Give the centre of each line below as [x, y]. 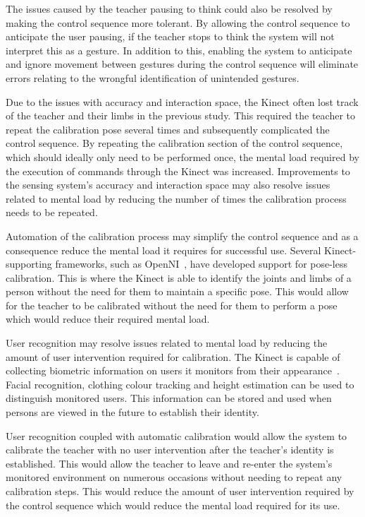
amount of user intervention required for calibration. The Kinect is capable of [173, 356]
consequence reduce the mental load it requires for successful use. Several [163, 250]
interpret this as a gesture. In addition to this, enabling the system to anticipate [179, 50]
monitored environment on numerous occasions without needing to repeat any [174, 477]
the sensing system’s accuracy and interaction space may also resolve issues [168, 185]
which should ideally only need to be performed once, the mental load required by [182, 156]
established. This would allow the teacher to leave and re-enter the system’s [169, 463]
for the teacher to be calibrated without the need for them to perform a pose [172, 305]
